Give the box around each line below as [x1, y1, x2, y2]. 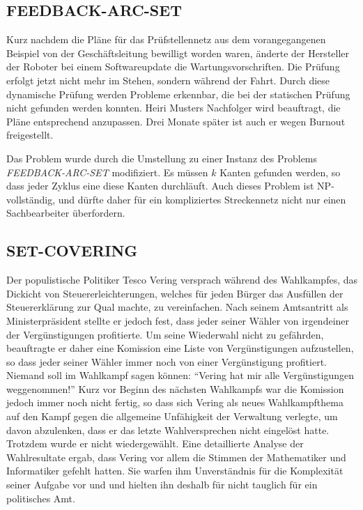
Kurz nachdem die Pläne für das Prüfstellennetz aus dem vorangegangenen [6, 32, 326, 47]
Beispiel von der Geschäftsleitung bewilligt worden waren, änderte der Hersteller [6, 45, 350, 60]
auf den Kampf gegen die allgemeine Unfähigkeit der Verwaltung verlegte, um [6, 409, 338, 424]
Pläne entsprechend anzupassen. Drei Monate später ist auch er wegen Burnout [6, 114, 346, 128]
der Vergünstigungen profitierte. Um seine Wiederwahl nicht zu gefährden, [6, 327, 324, 341]
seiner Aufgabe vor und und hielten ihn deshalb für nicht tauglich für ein [6, 477, 318, 492]
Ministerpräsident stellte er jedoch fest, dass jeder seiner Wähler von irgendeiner [6, 313, 350, 327]
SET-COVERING [6, 240, 138, 261]
